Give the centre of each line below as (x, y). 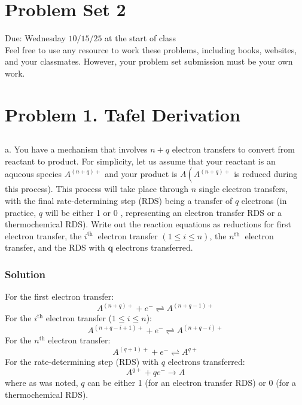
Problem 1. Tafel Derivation (123, 114)
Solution (25, 274)
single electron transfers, (243, 189)
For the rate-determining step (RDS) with (82, 362)
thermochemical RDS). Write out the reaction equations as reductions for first (148, 224)
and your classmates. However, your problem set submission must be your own (149, 61)
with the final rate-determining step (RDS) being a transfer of (119, 201)
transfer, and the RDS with (55, 247)
